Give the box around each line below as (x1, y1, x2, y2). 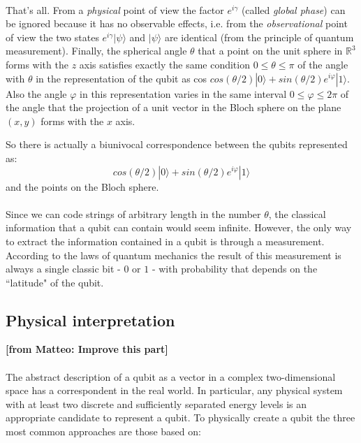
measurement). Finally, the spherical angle (6, 43, 187, 58)
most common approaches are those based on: (6, 424, 201, 439)
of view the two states (6, 29, 99, 44)
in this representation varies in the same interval (80, 86, 287, 101)
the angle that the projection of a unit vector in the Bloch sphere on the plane (6, 100, 341, 115)
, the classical (268, 206, 326, 221)
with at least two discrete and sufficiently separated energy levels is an (6, 396, 307, 411)
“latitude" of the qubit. (6, 275, 104, 289)
